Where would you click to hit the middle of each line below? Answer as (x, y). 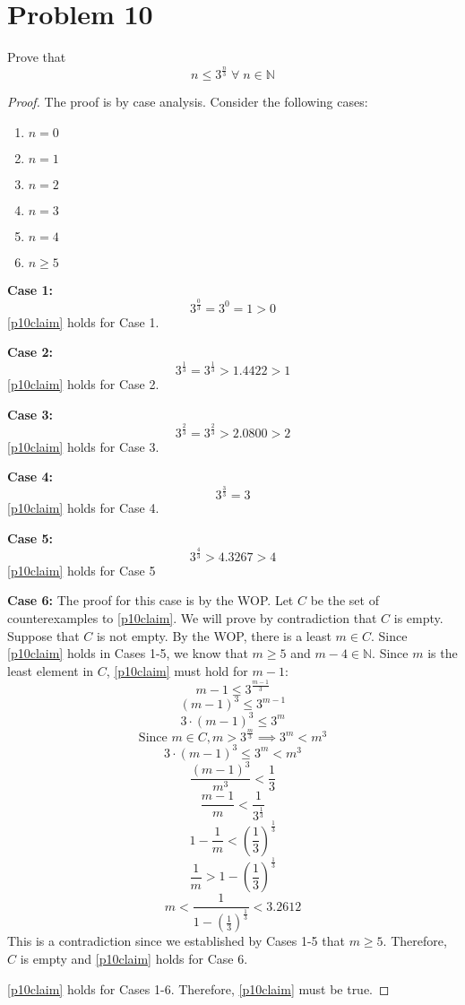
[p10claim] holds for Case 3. (83, 446)
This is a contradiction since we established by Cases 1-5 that (176, 941)
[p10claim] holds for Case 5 (82, 570)
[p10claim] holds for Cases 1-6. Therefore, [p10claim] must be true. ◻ (198, 988)
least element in (51, 670)
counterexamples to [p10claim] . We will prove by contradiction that (192, 618)
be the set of (344, 600)
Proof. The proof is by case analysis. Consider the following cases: (188, 102)
